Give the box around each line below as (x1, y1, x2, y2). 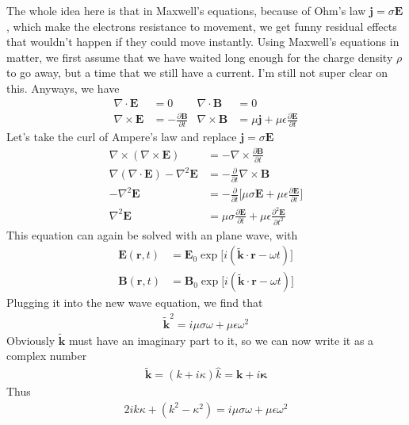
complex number (6, 347, 87, 364)
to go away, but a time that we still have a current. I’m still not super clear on (6, 64, 388, 81)
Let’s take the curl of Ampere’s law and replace (6, 128, 237, 145)
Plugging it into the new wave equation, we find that (6, 294, 263, 311)
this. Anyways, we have (6, 79, 120, 96)
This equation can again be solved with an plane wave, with (6, 226, 298, 243)
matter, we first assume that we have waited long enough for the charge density (6, 48, 393, 65)
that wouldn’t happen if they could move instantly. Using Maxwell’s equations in (6, 33, 399, 50)
